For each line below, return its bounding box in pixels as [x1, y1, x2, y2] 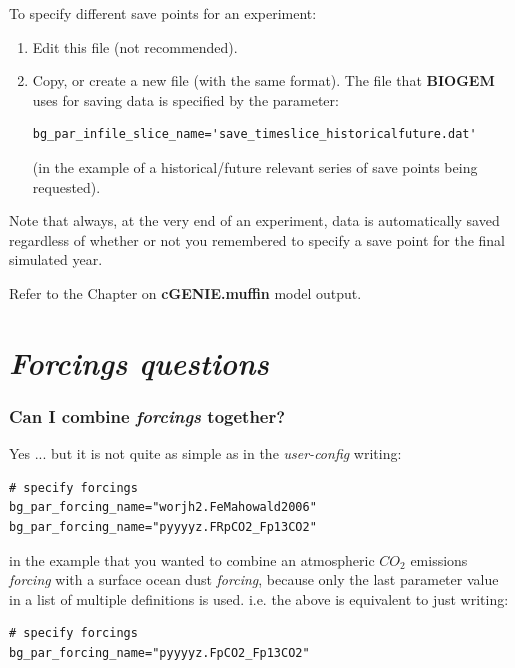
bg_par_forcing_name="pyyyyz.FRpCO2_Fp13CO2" [9, 519, 317, 534]
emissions [410, 549, 468, 570]
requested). [32, 176, 101, 197]
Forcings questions [9, 341, 269, 383]
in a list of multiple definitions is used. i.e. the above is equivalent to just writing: [9, 588, 509, 609]
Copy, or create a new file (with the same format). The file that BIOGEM [32, 70, 495, 91]
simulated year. [9, 249, 103, 270]
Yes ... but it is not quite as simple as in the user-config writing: [9, 443, 402, 464]
